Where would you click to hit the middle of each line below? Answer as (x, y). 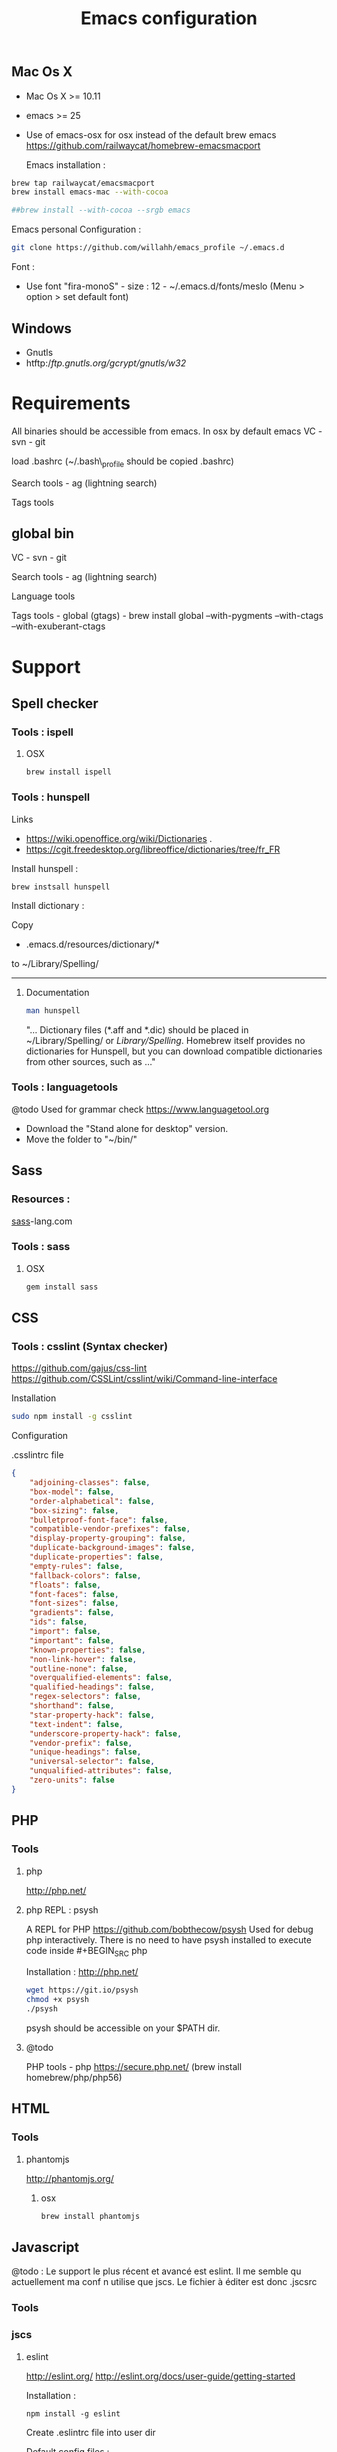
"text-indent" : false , (76, 1724)
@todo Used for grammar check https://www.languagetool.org (140, 1109)
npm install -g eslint (73, 2413)
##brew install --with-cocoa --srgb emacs (101, 210)
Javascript (45, 2247)
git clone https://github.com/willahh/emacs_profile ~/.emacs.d (148, 248)
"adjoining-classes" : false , (90, 1483)
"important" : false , (72, 1640)
